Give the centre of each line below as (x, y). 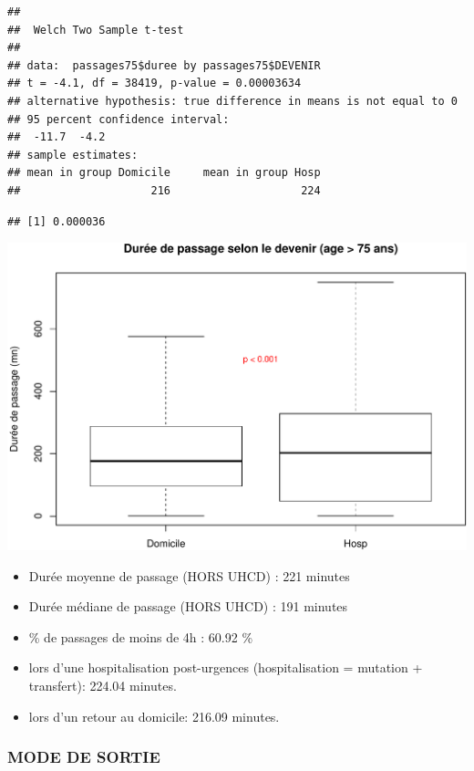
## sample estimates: (73, 155)
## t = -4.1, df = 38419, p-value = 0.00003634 (155, 83)
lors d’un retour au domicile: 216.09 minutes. (154, 716)
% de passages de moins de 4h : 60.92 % (141, 636)
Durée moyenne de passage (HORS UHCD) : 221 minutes (189, 575)
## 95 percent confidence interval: (118, 119)
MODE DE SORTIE (84, 757)
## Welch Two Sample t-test (96, 30)
